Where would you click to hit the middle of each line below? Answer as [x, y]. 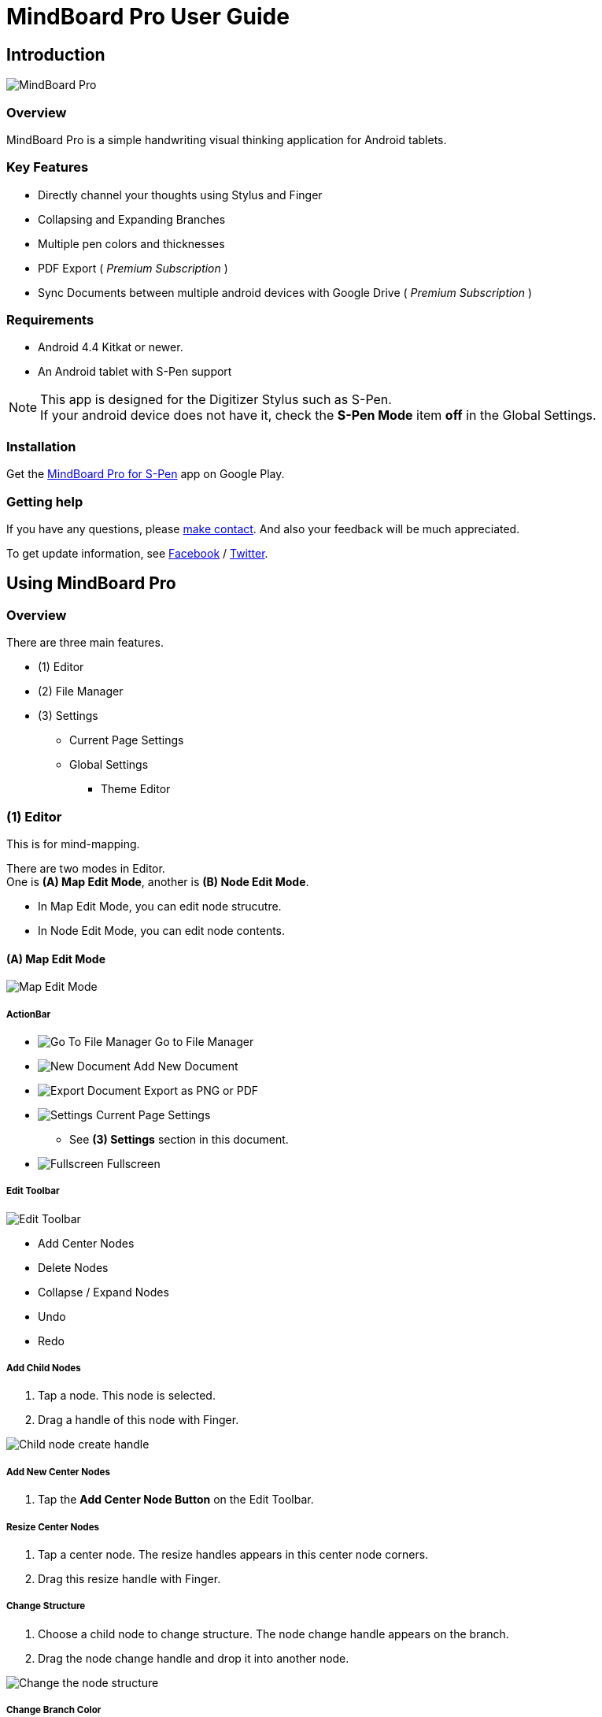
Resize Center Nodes [53, 1527]
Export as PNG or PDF [201, 1090]
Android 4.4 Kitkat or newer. [111, 347]
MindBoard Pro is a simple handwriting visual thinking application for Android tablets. [227, 139]
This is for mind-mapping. [73, 844]
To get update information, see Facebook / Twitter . [137, 553]
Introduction [56, 54]
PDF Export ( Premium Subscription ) [133, 268]
